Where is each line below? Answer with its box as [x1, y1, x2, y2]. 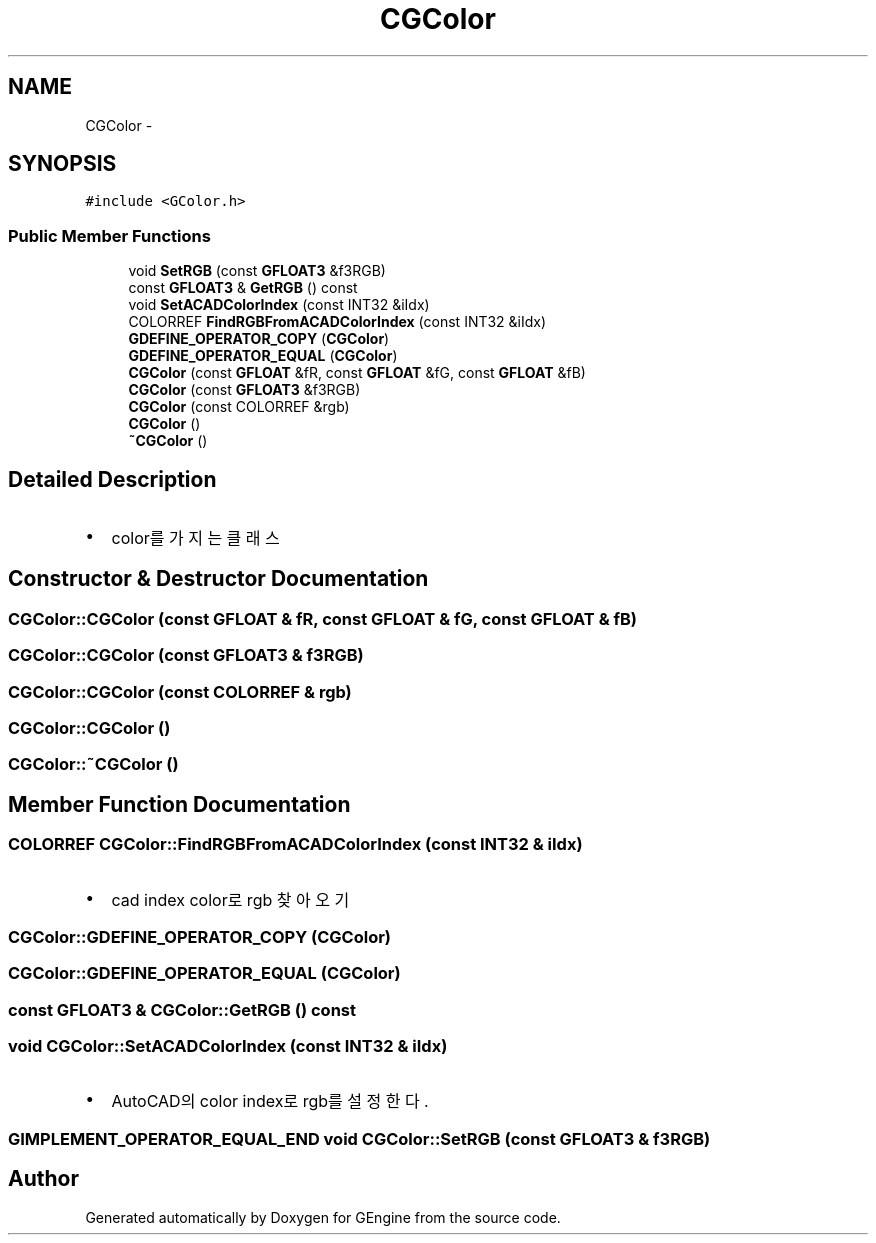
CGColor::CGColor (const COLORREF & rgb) [8, 681, 352, 702]
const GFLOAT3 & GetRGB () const [128, 279, 358, 297]
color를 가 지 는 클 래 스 [111, 528, 280, 549]
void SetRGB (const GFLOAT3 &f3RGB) [128, 262, 386, 280]
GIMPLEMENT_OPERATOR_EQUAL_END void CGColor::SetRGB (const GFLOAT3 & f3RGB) [8, 1128, 711, 1149]
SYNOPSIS [8, 151, 117, 177]
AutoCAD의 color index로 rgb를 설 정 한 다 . [111, 1091, 429, 1112]
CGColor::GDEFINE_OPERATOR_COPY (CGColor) [8, 926, 391, 947]
